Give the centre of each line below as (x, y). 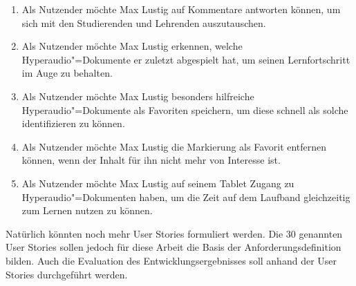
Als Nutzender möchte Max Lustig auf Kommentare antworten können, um (181, 9)
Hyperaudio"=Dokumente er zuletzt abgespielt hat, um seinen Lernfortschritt (186, 59)
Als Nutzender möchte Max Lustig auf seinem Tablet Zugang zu (158, 183)
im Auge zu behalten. (67, 73)
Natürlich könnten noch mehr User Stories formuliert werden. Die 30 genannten (174, 233)
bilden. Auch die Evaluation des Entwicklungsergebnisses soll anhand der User (171, 260)
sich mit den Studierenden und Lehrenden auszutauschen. (144, 22)
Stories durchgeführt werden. (67, 274)
